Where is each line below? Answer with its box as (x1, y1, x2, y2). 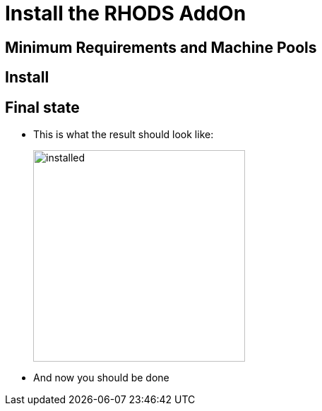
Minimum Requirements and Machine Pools (5, 38, 317, 56)
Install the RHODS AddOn (5, 1, 246, 25)
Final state (5, 98, 80, 116)
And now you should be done (33, 372, 169, 384)
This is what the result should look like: (33, 128, 214, 141)
